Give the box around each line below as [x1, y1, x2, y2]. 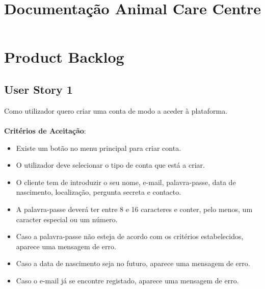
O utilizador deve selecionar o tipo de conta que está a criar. [16, 160, 205, 170]
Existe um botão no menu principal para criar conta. [16, 142, 181, 153]
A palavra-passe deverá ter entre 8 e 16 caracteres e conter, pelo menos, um [16, 203, 253, 214]
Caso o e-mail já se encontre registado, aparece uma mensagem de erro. [16, 275, 239, 285]
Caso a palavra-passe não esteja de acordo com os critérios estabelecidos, [16, 231, 244, 242]
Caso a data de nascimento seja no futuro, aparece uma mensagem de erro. [16, 258, 250, 269]
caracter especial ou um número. [16, 214, 118, 224]
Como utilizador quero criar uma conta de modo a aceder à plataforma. [4, 105, 228, 116]
